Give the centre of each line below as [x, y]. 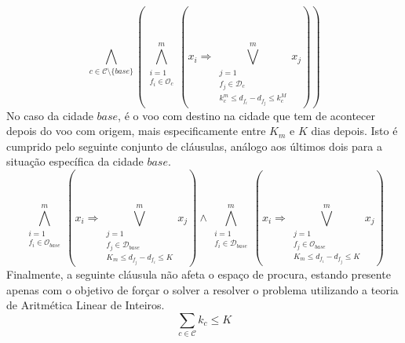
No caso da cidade [50, 115]
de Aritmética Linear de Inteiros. [86, 305]
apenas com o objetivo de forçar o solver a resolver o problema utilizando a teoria [202, 289]
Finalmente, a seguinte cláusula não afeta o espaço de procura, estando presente [199, 274]
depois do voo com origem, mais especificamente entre [136, 131]
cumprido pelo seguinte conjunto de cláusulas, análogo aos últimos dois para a [194, 146]
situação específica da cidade [75, 161]
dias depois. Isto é [354, 131]
